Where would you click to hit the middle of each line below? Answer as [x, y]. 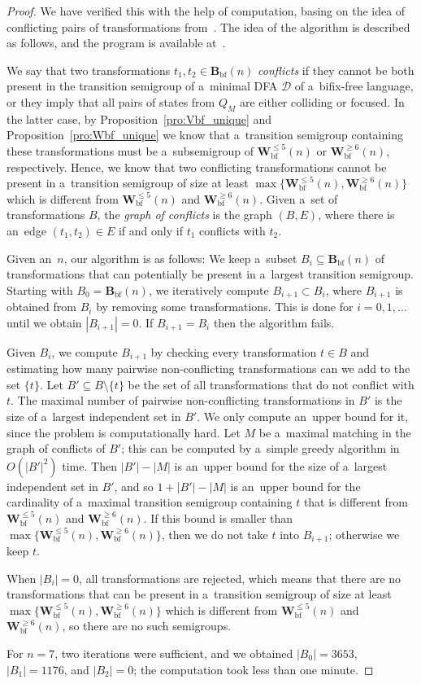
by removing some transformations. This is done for [225, 307]
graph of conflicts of [56, 448]
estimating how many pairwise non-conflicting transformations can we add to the [208, 368]
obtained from [42, 307]
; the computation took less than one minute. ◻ [254, 669]
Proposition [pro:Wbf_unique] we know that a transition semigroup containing [205, 135]
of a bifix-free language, [354, 86]
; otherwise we [364, 534]
